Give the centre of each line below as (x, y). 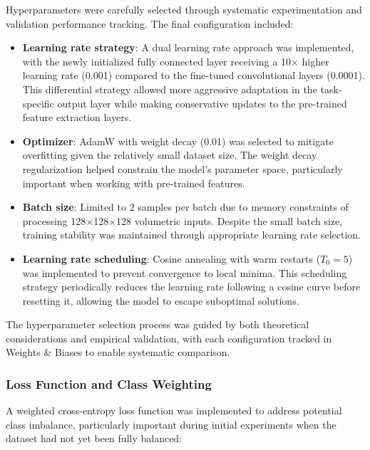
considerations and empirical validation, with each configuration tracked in (169, 338)
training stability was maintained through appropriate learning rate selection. (191, 235)
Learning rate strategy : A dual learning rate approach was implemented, (188, 47)
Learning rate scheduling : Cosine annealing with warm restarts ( (171, 258)
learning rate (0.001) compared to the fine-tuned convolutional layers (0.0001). (194, 75)
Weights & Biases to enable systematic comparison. (118, 352)
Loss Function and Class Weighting (109, 383)
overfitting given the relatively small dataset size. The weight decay (170, 155)
